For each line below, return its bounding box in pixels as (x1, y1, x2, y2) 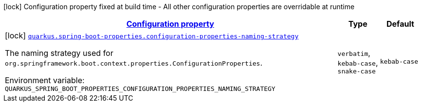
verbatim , (337, 48, 370, 58)
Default (386, 19, 414, 29)
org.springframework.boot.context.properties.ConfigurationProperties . (5, 58, 262, 68)
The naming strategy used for (5, 48, 113, 58)
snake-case (337, 68, 376, 75)
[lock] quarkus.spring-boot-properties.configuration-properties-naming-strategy (5, 31, 299, 40)
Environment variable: (5, 75, 85, 85)
